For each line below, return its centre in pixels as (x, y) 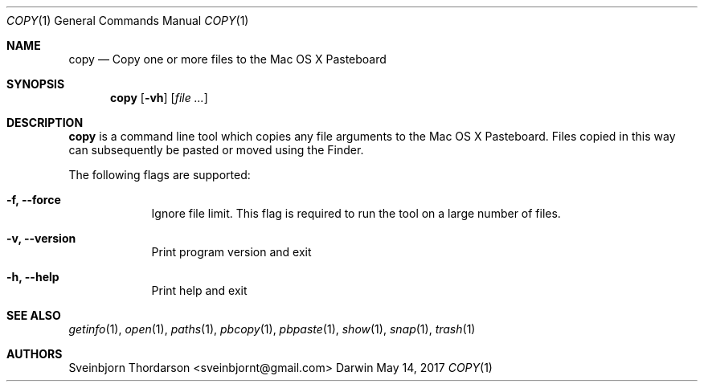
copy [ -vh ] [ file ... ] (159, 98)
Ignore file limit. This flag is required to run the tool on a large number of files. (356, 213)
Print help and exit (199, 290)
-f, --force (34, 200)
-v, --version (41, 238)
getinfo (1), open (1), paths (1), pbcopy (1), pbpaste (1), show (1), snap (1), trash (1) (272, 329)
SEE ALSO (34, 315)
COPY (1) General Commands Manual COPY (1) (128, 20)
